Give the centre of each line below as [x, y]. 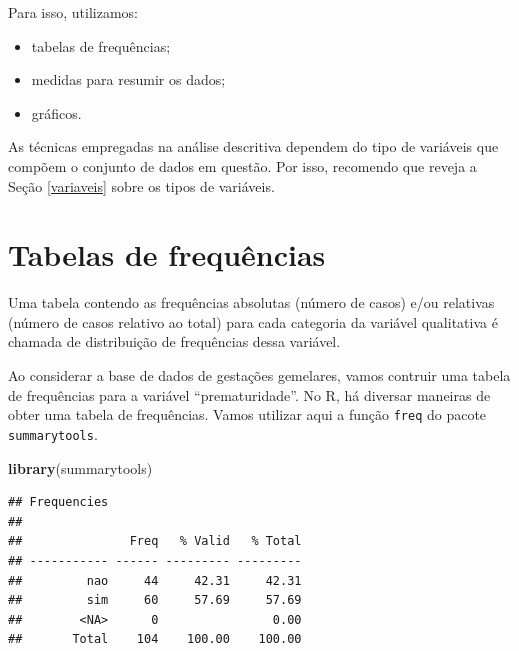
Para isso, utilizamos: [73, 12]
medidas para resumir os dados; [128, 79]
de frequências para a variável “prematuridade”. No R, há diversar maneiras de [249, 394]
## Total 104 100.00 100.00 [155, 639]
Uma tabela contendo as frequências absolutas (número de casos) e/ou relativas [251, 302]
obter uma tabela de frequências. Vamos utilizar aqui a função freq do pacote [247, 414]
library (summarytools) [80, 467]
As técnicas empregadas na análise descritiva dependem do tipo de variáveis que [253, 146]
